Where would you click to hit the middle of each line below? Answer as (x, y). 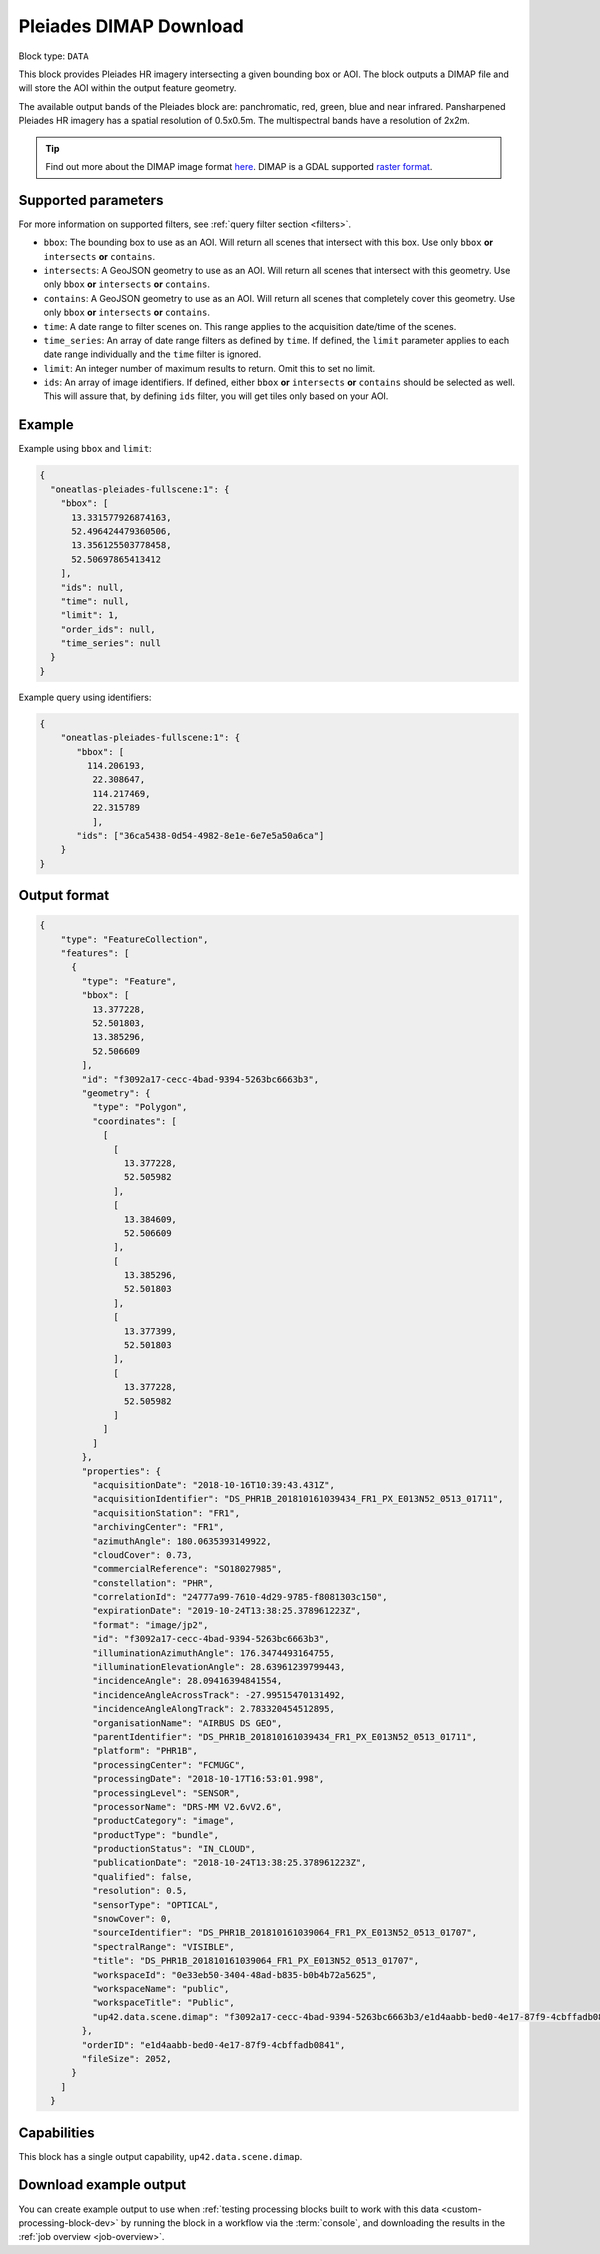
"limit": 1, (90, 615)
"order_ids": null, (108, 629)
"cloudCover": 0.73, (142, 1554)
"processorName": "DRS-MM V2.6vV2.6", (187, 1806)
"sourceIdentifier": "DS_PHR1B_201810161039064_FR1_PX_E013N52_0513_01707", (284, 1933)
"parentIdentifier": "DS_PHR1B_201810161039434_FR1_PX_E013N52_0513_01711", (284, 1736)
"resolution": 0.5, (139, 1891)
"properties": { (121, 1471)
